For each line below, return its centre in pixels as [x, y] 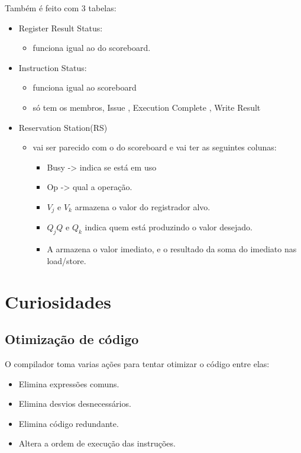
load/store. [67, 260]
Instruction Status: [53, 67]
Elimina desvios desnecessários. [75, 404]
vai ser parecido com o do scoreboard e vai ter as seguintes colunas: [155, 147]
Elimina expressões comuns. [69, 383]
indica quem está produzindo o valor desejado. [169, 227]
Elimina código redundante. [69, 423]
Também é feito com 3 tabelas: [61, 8]
